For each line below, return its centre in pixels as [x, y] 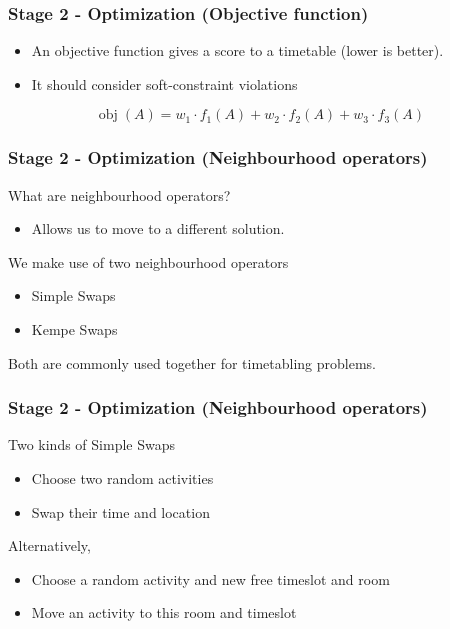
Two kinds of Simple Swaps [91, 444]
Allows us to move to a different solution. [158, 228]
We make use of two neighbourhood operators [148, 261]
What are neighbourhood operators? [119, 194]
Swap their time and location [120, 511]
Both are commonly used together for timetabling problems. [192, 362]
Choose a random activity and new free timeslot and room [210, 578]
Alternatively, [49, 545]
